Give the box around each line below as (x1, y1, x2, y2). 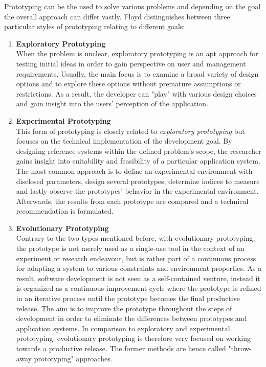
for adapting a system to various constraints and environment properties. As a (16, 263, 262, 273)
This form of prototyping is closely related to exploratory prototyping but (16, 125, 245, 136)
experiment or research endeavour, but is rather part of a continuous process (16, 253, 256, 263)
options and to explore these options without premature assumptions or (16, 78, 241, 89)
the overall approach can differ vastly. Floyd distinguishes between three (4, 11, 230, 21)
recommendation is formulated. (16, 205, 114, 216)
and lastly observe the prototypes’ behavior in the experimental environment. (16, 186, 259, 196)
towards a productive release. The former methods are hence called (16, 343, 226, 353)
